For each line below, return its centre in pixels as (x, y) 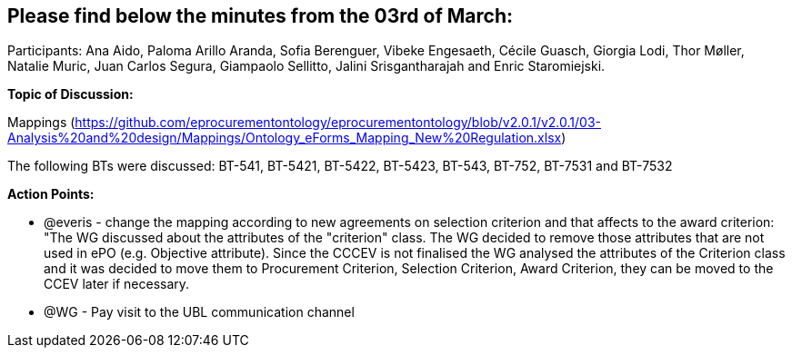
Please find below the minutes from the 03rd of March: (260, 16)
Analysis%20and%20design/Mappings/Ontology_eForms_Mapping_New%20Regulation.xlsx (285, 138)
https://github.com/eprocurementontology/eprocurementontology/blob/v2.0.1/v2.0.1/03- (338, 123)
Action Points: (51, 194)
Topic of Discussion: (70, 94)
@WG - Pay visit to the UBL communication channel (199, 312)
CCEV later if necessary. (117, 284)
